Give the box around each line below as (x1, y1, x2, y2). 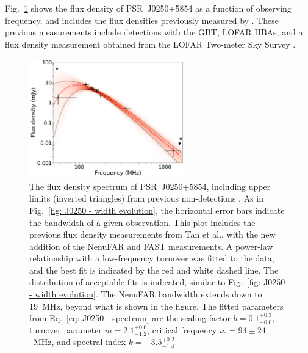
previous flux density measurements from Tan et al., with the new (29, 228, 276, 241)
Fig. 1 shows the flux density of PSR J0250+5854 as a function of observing (5, 2, 292, 14)
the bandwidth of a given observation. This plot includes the (29, 216, 256, 228)
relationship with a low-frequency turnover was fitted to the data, (29, 252, 274, 264)
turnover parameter (29, 323, 102, 336)
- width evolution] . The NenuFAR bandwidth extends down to (29, 288, 262, 300)
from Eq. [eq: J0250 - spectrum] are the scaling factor (29, 311, 231, 324)
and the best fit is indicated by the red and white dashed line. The (29, 263, 279, 276)
